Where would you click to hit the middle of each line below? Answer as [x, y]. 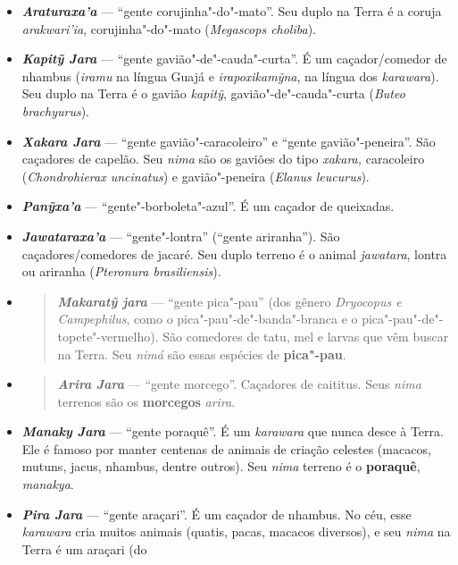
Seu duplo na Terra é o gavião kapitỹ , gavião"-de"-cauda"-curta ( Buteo [213, 93]
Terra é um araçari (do [84, 548]
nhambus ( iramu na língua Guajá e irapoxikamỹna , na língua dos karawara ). [230, 76]
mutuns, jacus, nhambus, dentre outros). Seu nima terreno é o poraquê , [221, 466]
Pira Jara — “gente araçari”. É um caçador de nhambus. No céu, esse [217, 514]
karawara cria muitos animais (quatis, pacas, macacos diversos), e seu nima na [236, 531]
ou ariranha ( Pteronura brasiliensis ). [121, 271]
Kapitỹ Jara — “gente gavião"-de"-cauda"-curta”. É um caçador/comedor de [234, 59]
